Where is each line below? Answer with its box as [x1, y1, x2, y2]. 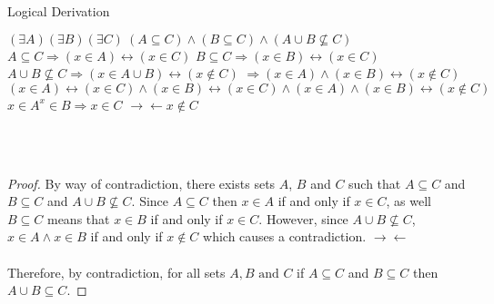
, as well [386, 191, 431, 211]
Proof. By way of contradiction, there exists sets [7, 173, 276, 192]
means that [46, 209, 110, 228]
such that [348, 173, 401, 192]
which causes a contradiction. [203, 227, 367, 246]
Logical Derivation [7, 2, 110, 20]
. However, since [258, 209, 348, 228]
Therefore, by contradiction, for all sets [7, 262, 226, 281]
